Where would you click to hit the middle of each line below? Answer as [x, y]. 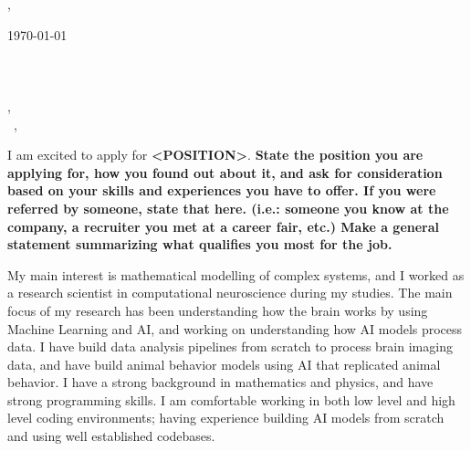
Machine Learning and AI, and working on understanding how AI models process [235, 328]
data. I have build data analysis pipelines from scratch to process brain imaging [230, 346]
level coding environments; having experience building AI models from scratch [226, 418]
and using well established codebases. [111, 436]
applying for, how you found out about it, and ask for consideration [225, 172]
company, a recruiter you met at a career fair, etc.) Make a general [224, 226]
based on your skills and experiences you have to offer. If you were [222, 190]
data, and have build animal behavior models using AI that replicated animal [224, 364]
